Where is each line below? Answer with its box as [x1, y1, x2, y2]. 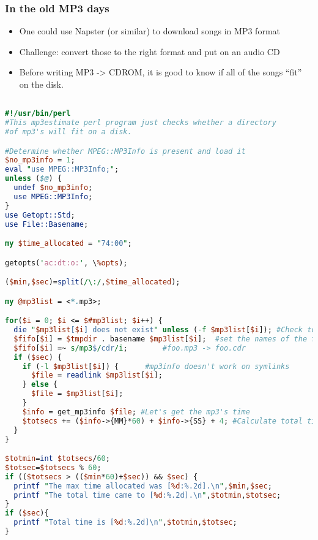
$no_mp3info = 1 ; [5, 156, 75, 165]
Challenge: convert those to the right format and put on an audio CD [19, 45, 280, 58]
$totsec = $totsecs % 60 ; [5, 463, 102, 472]
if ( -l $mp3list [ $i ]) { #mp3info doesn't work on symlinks [22, 362, 290, 371]
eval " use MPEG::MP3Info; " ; [5, 165, 119, 174]
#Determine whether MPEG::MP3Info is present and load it [5, 146, 246, 156]
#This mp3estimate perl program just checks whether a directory [5, 118, 276, 127]
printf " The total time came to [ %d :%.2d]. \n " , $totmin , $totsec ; [13, 490, 281, 500]
